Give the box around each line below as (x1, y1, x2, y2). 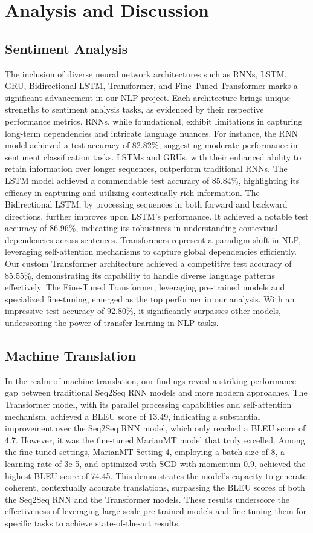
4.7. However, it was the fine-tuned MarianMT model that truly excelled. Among (5, 433, 305, 446)
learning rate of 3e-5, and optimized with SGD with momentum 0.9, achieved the (5, 457, 306, 469)
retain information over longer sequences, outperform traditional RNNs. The (5, 162, 288, 175)
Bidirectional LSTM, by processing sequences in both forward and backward (5, 198, 288, 211)
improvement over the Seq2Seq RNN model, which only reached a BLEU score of (5, 422, 306, 434)
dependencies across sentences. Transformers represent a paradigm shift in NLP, (5, 233, 301, 246)
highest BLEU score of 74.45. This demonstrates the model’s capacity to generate (5, 469, 307, 482)
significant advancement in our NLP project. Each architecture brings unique (5, 91, 290, 103)
